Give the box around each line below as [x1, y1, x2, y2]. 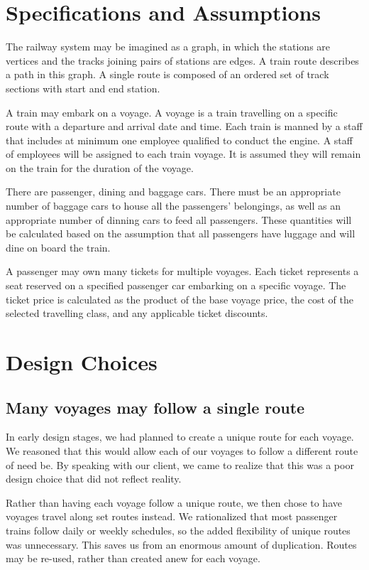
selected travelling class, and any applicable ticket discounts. [6, 306, 268, 321]
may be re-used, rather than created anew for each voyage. [6, 551, 260, 566]
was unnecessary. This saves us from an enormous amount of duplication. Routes [6, 537, 357, 552]
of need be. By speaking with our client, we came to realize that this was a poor [6, 457, 354, 472]
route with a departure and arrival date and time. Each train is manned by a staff [6, 119, 363, 134]
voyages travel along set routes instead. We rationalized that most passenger [6, 509, 338, 524]
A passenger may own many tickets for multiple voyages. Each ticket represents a [6, 264, 359, 279]
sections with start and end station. [6, 80, 160, 95]
